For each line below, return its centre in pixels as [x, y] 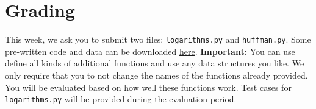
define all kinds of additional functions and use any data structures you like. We [155, 63]
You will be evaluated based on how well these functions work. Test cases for [148, 87]
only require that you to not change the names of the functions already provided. [156, 75]
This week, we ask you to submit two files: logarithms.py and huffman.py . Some [158, 39]
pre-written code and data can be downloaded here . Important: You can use [150, 51]
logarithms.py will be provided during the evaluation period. [121, 99]
